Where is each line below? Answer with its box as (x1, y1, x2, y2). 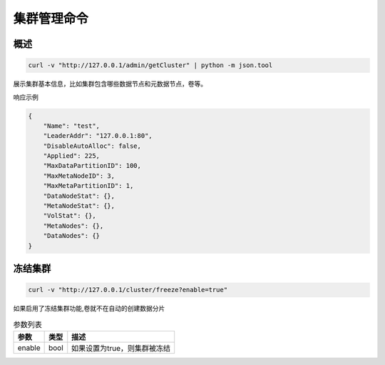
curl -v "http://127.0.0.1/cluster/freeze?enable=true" (28, 286, 228, 294)
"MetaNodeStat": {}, (43, 202, 115, 210)
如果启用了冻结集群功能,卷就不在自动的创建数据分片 (13, 304, 165, 313)
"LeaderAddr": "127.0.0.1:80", (43, 132, 153, 140)
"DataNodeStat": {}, (43, 191, 115, 200)
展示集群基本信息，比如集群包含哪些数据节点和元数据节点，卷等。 (13, 79, 207, 89)
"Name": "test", (43, 121, 100, 130)
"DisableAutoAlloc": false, (43, 141, 142, 150)
